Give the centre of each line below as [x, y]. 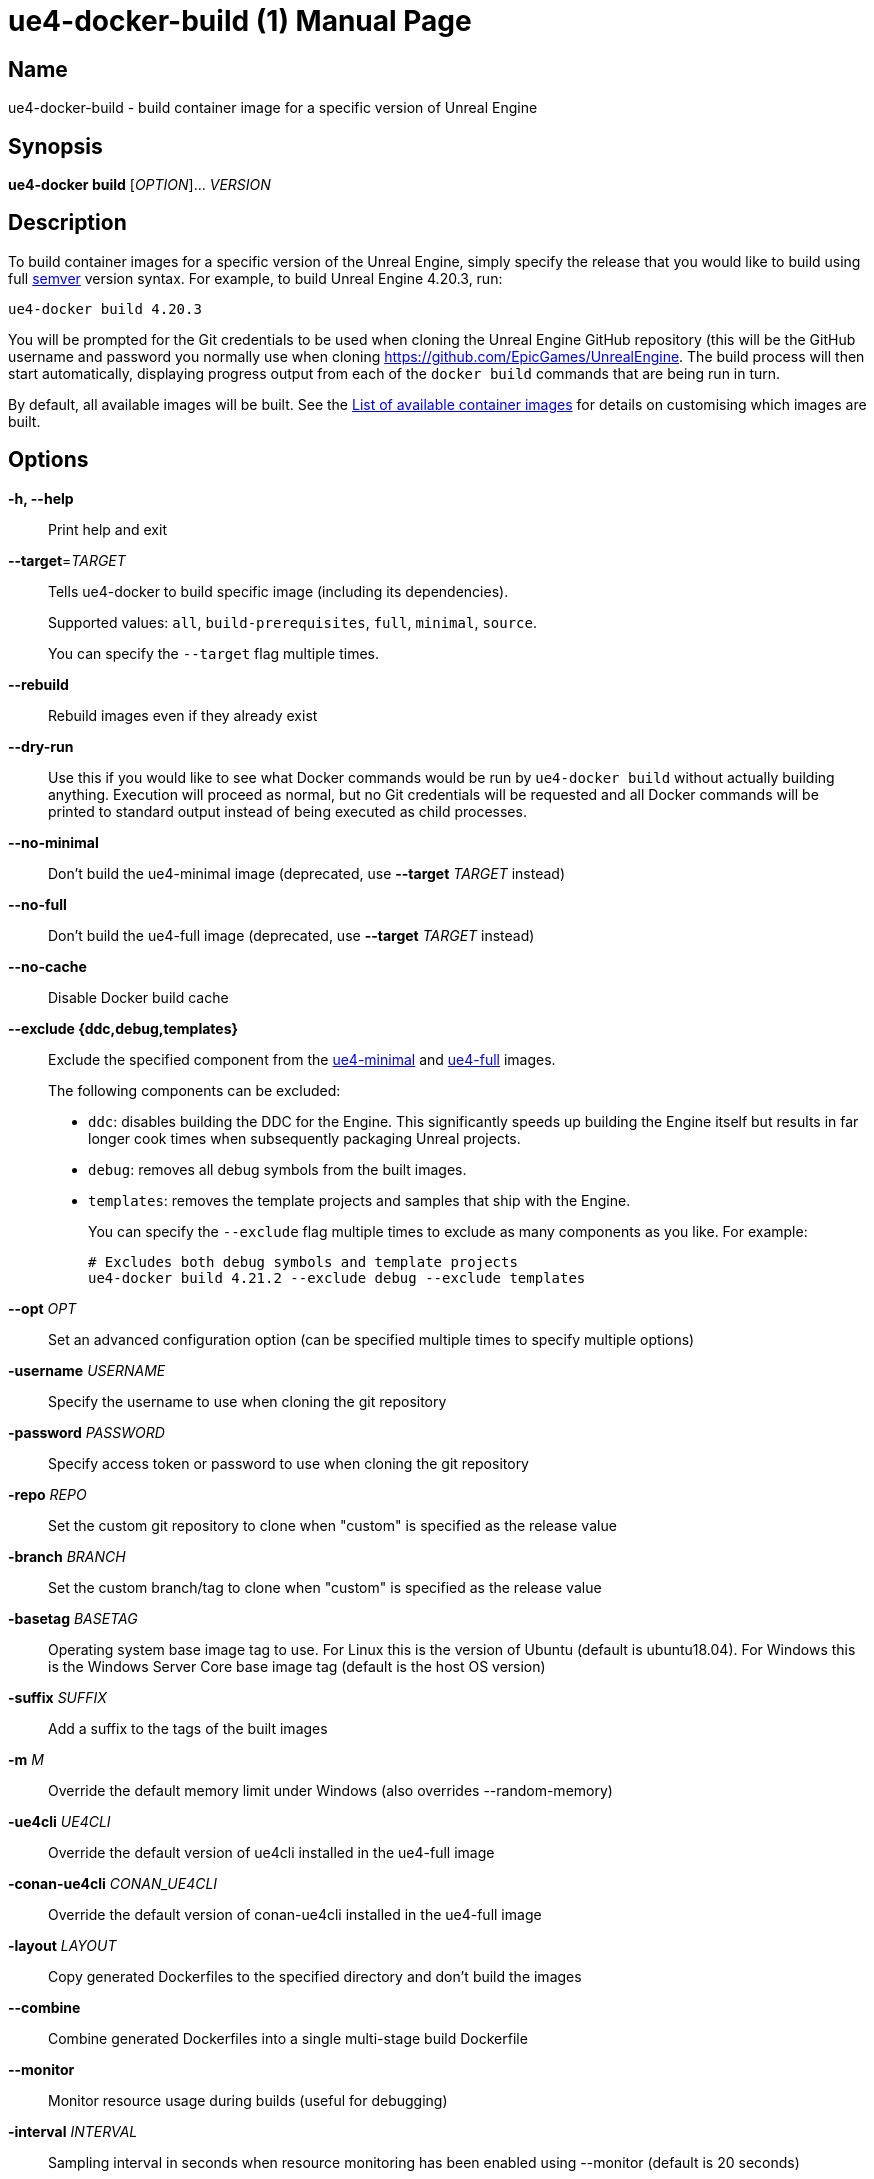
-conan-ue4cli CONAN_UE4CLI [113, 1883]
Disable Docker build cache [138, 997]
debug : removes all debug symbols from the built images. [277, 1169]
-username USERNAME [87, 1370]
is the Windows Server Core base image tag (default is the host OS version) [297, 1666]
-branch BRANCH [67, 1556]
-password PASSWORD [86, 1432]
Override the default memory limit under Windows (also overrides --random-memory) [330, 1790]
